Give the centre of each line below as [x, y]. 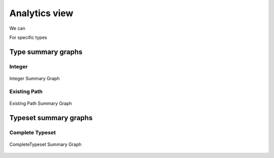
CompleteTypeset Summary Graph [45, 144]
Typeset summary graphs [51, 118]
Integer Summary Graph [35, 78]
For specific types [28, 37]
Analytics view [41, 13]
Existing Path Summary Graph [41, 103]
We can [17, 28]
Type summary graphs [46, 52]
